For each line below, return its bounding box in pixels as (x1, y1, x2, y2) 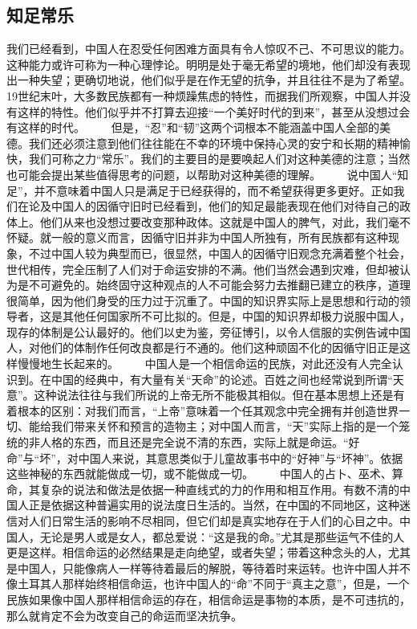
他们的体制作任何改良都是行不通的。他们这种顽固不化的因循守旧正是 (39, 339, 399, 356)
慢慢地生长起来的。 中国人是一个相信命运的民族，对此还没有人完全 (17, 355, 392, 372)
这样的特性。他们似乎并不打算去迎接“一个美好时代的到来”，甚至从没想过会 (17, 103, 411, 120)
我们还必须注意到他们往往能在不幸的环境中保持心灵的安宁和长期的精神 (28, 134, 399, 151)
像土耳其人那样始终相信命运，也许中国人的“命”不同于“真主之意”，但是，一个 (6, 575, 410, 592)
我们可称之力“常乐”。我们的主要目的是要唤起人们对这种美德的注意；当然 (28, 150, 411, 167)
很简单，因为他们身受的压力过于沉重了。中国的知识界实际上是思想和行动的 (6, 292, 399, 308)
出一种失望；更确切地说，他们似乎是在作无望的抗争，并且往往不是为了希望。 (6, 71, 411, 88)
